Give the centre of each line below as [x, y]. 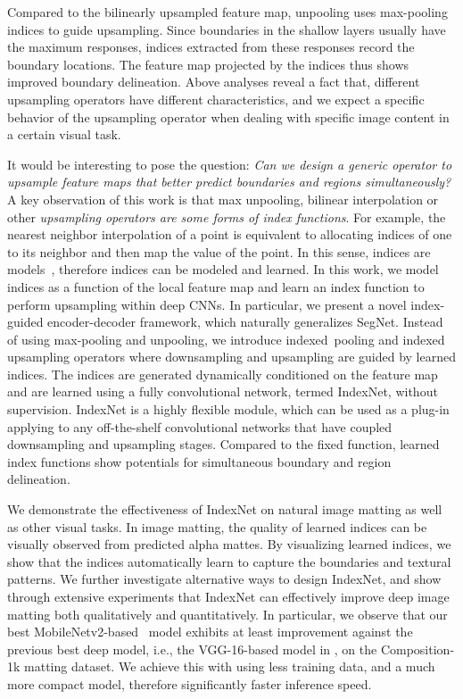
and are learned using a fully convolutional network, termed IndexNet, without [223, 391]
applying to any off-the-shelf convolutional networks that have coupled [200, 426]
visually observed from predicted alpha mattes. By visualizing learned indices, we [229, 544]
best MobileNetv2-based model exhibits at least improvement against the [210, 632]
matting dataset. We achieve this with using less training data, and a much [230, 666]
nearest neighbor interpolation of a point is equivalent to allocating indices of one [230, 234]
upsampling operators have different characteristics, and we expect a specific [216, 99]
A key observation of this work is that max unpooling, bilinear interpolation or [223, 199]
